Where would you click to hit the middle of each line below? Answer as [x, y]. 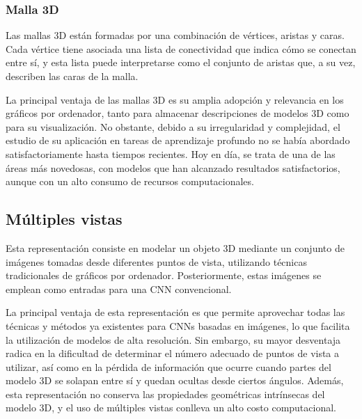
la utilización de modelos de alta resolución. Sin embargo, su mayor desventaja [173, 339]
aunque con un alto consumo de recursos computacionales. [130, 181]
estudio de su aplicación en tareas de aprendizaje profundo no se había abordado [178, 140]
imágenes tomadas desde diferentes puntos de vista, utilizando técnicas [156, 261]
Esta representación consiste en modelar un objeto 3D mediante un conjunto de [175, 247]
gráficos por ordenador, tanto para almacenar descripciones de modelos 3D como [178, 113]
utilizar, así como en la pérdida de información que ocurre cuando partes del [168, 366]
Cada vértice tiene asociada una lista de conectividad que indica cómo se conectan [181, 48]
